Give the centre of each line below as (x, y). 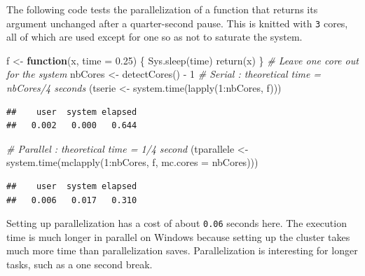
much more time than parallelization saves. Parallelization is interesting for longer (182, 250)
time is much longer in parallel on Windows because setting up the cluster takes (178, 236)
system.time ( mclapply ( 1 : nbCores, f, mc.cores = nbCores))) (132, 162)
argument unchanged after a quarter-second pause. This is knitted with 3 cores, (177, 23)
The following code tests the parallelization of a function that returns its (162, 9)
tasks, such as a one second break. (80, 264)
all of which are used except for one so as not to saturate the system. (154, 37)
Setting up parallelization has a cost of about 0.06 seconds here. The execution (177, 223)
